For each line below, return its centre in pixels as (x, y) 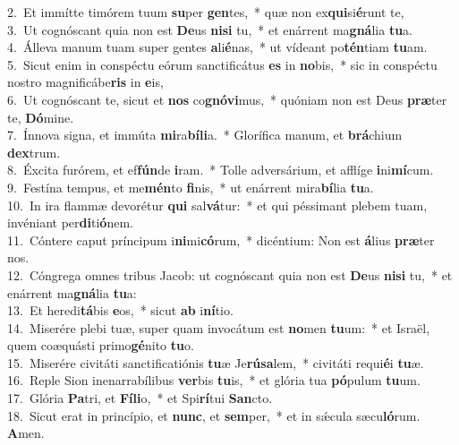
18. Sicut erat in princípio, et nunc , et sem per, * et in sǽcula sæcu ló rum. (214, 415)
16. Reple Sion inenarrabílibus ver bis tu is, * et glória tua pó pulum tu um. (214, 380)
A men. (26, 433)
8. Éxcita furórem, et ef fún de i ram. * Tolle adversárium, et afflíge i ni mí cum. (221, 170)
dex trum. (34, 152)
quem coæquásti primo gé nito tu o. (101, 345)
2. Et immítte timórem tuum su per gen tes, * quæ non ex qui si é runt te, (206, 12)
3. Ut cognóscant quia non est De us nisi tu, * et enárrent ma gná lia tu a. (210, 29)
